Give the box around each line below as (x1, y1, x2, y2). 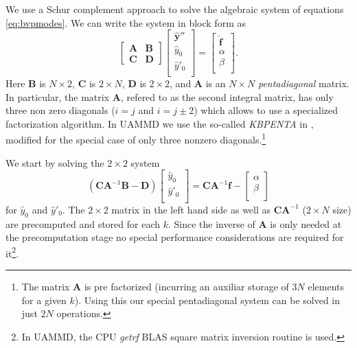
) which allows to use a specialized (194, 103, 338, 117)
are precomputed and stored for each (5, 216, 161, 231)
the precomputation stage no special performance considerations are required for (5, 230, 344, 244)
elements (308, 279, 344, 294)
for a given (21, 292, 67, 307)
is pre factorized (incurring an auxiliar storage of (84, 279, 289, 294)
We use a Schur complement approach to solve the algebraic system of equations (5, 2, 344, 16)
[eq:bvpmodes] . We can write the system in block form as (5, 15, 246, 30)
